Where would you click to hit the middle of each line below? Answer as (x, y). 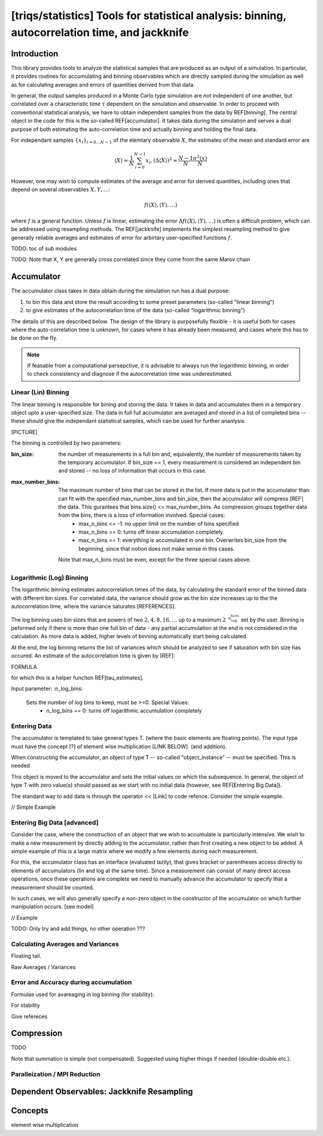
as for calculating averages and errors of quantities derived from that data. (103, 84)
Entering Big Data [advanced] (55, 823)
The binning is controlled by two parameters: (66, 443)
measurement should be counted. (53, 887)
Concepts (30, 1111)
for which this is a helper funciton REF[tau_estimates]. (77, 677)
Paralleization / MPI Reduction (56, 1074)
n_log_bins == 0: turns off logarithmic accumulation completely (124, 711)
